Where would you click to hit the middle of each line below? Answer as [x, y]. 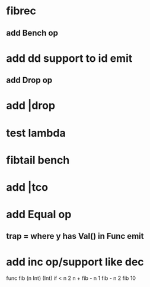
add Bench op [32, 33]
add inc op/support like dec [75, 262]
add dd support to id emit [69, 58]
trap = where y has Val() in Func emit [75, 236]
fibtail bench [38, 160]
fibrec [21, 11]
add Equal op [39, 215]
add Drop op [29, 81]
